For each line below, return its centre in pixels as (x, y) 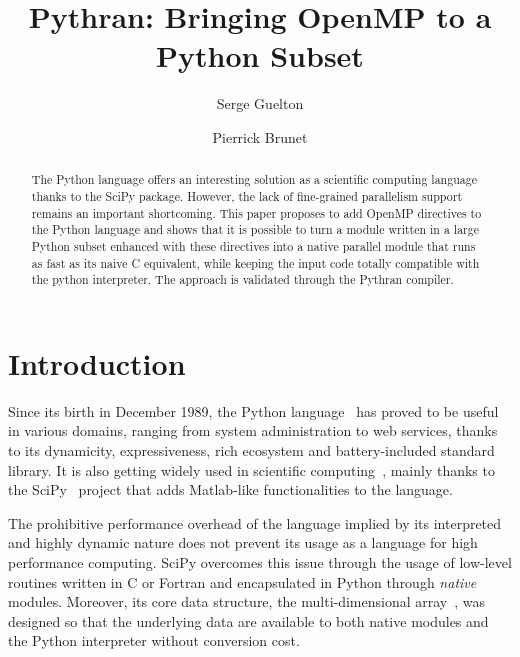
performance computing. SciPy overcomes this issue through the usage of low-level (260, 561)
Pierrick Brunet (260, 136)
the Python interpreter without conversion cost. (154, 640)
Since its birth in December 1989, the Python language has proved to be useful (253, 410)
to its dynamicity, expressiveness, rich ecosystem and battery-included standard (251, 450)
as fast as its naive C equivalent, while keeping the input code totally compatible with (255, 262)
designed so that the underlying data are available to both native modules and (248, 620)
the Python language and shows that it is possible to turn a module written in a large (255, 229)
